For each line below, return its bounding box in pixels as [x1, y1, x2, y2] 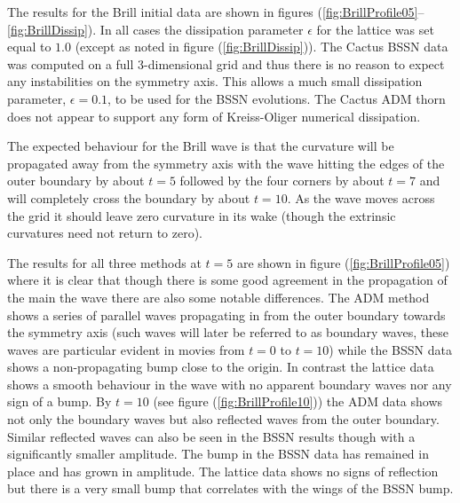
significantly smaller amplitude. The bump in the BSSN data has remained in [7, 444, 429, 463]
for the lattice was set [316, 20, 434, 38]
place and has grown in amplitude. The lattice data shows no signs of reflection [7, 461, 439, 480]
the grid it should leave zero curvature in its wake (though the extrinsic [7, 206, 396, 224]
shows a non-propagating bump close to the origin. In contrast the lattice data [7, 358, 434, 376]
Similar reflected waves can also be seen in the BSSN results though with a [7, 427, 416, 445]
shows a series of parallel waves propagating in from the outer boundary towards [7, 305, 446, 324]
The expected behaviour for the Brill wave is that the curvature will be [7, 137, 394, 155]
